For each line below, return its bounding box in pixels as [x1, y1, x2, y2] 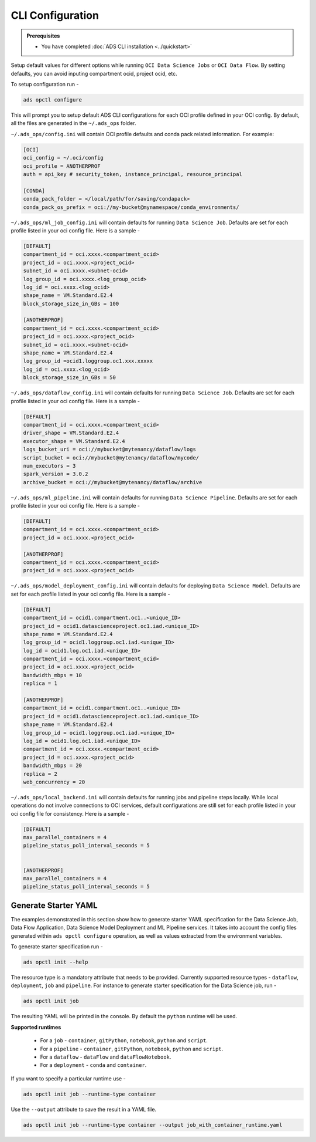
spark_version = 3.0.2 [23, 471, 88, 478]
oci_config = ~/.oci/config [23, 154, 104, 161]
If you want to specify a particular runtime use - [11, 1075, 126, 1082]
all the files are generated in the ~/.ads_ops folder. [11, 120, 136, 127]
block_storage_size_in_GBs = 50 [23, 374, 116, 381]
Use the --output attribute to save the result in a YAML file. [11, 1106, 157, 1113]
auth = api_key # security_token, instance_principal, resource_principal [23, 171, 243, 178]
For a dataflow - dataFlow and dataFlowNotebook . [40, 1053, 171, 1060]
